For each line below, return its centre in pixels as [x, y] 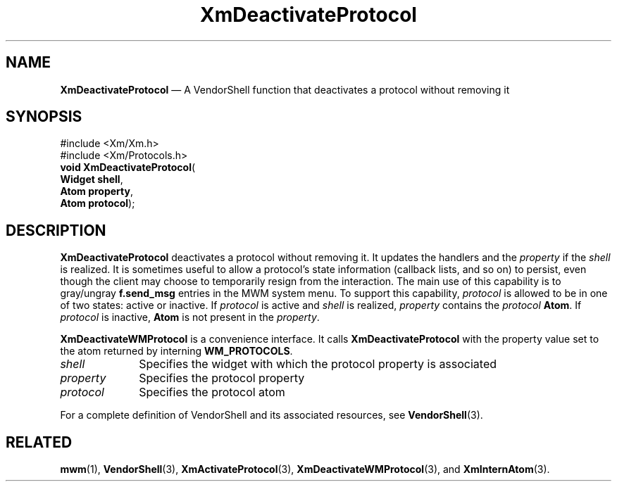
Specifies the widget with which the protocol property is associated [318, 364]
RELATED [39, 442]
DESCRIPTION [56, 230]
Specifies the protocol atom [212, 392]
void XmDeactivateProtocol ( [128, 167]
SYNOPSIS [44, 117]
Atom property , [96, 191]
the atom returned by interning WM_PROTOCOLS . [176, 351]
